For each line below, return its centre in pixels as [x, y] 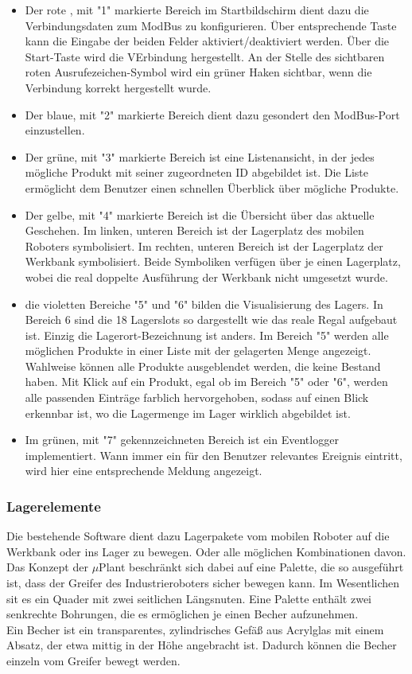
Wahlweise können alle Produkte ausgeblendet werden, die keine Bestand [203, 366]
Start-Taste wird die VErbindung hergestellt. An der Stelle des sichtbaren [205, 56]
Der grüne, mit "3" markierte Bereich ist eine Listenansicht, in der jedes [200, 156]
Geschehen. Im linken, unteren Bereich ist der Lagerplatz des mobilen [194, 230]
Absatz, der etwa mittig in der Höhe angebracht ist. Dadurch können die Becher [202, 645]
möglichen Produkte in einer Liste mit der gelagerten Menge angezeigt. [198, 351]
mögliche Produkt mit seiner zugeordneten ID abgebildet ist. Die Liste [197, 172]
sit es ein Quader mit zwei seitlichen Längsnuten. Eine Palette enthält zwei [189, 598]
